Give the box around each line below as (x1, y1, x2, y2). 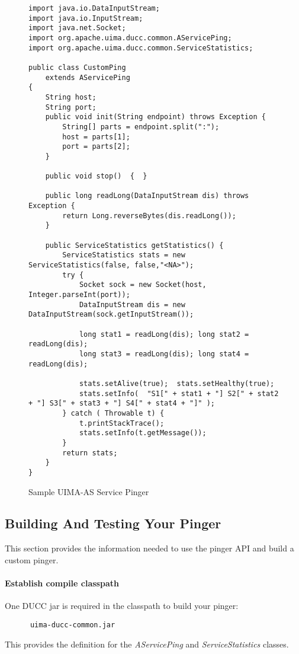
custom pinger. (5, 553, 59, 566)
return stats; (62, 448, 118, 457)
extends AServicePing (45, 73, 130, 82)
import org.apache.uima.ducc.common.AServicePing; (28, 33, 232, 42)
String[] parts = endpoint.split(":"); (62, 122, 220, 131)
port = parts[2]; (62, 142, 130, 151)
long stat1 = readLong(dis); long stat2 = (79, 330, 249, 339)
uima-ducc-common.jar (30, 620, 115, 629)
